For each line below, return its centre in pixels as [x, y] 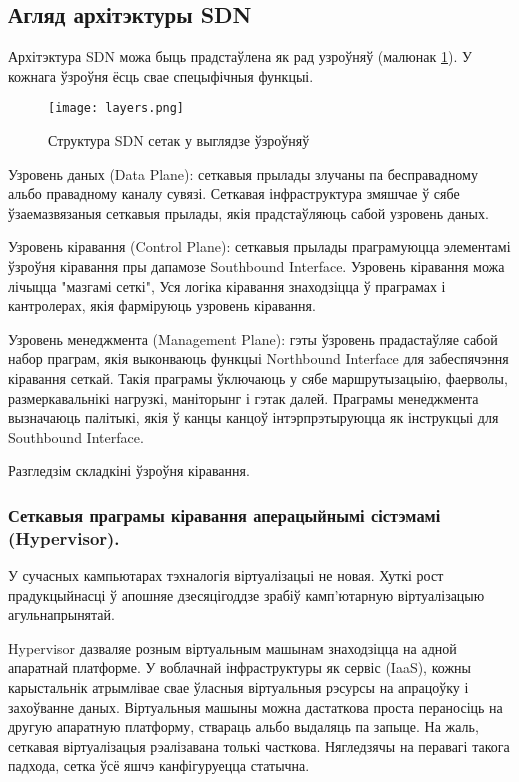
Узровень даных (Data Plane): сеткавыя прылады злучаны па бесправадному [243, 173]
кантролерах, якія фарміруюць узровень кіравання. [162, 305]
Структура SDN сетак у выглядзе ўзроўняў [179, 140]
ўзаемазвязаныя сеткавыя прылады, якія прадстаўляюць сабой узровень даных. [248, 212]
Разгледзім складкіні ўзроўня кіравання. [129, 470]
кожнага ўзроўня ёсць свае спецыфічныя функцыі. [161, 75]
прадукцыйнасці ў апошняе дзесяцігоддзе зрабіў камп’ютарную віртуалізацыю [246, 594]
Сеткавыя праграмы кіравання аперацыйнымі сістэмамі [224, 514]
